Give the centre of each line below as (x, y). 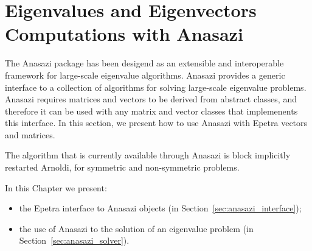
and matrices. (30, 134)
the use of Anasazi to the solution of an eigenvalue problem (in (136, 228)
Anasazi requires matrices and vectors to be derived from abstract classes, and (151, 99)
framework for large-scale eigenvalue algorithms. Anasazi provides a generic (145, 75)
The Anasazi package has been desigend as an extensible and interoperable (144, 63)
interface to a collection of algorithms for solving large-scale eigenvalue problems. (156, 87)
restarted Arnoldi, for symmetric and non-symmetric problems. (122, 167)
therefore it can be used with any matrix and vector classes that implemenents (151, 111)
